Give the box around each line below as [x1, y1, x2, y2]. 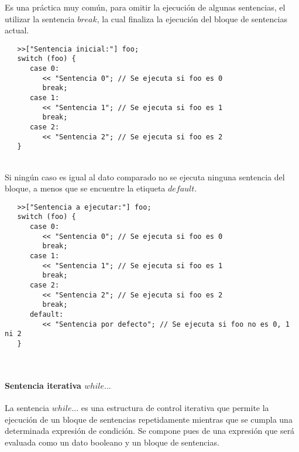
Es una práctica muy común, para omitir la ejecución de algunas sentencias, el [5, 1, 286, 13]
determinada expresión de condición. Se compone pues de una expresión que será [5, 424, 295, 437]
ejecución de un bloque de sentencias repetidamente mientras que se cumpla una [5, 413, 293, 425]
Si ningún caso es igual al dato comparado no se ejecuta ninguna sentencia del [5, 170, 285, 183]
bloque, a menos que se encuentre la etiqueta [5, 182, 166, 194]
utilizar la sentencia [5, 12, 75, 25]
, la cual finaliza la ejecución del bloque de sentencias [97, 12, 287, 25]
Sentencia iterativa [5, 379, 81, 391]
